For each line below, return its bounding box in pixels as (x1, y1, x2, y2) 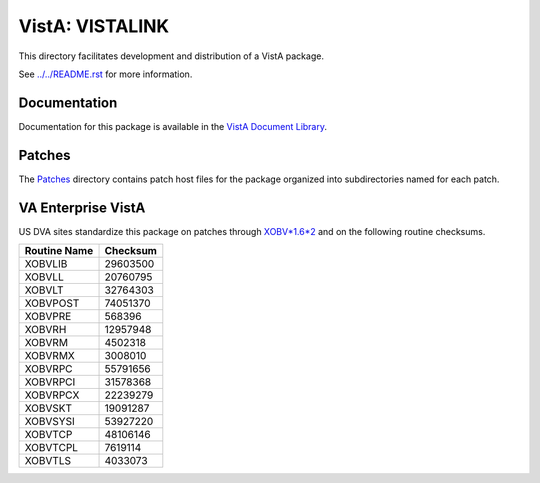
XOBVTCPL (24, 441, 79, 455)
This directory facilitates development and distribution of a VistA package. (18, 50, 325, 62)
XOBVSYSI (24, 415, 75, 429)
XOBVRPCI (24, 375, 76, 389)
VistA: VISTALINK (18, 15, 170, 37)
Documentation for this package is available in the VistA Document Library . (18, 120, 328, 132)
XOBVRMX (24, 349, 75, 363)
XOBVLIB (24, 257, 68, 271)
